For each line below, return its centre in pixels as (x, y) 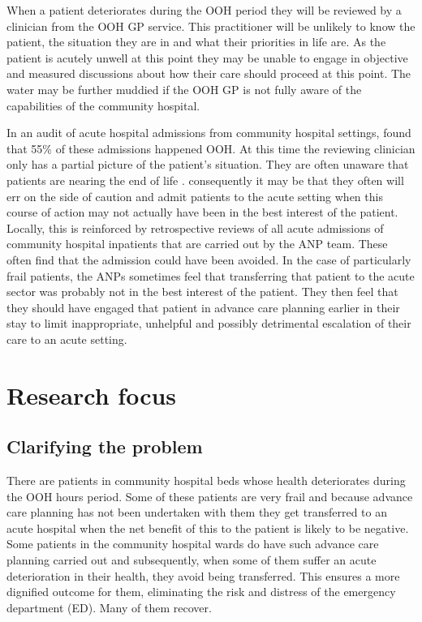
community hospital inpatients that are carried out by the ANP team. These (197, 244)
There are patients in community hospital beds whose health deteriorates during (206, 480)
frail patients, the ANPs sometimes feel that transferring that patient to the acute (211, 275)
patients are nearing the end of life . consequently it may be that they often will (205, 180)
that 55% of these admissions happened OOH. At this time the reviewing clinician (211, 148)
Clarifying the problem (105, 446)
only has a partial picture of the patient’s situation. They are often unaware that (208, 164)
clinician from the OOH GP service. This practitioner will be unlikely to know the (211, 26)
